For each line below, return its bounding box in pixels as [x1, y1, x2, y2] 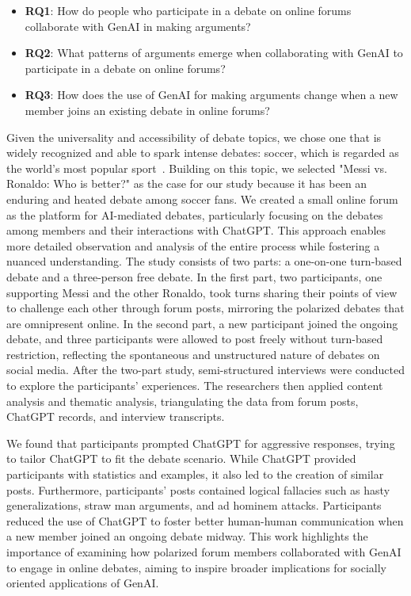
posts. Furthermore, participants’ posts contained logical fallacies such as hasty [6, 481, 390, 498]
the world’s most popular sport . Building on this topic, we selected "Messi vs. [6, 159, 387, 176]
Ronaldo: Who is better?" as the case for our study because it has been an [6, 175, 367, 192]
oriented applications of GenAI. [6, 575, 159, 591]
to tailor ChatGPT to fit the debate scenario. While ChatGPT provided [6, 450, 356, 467]
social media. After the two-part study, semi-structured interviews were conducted [6, 361, 405, 378]
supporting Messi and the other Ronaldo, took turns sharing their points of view [6, 284, 398, 300]
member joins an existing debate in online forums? [25, 101, 270, 118]
